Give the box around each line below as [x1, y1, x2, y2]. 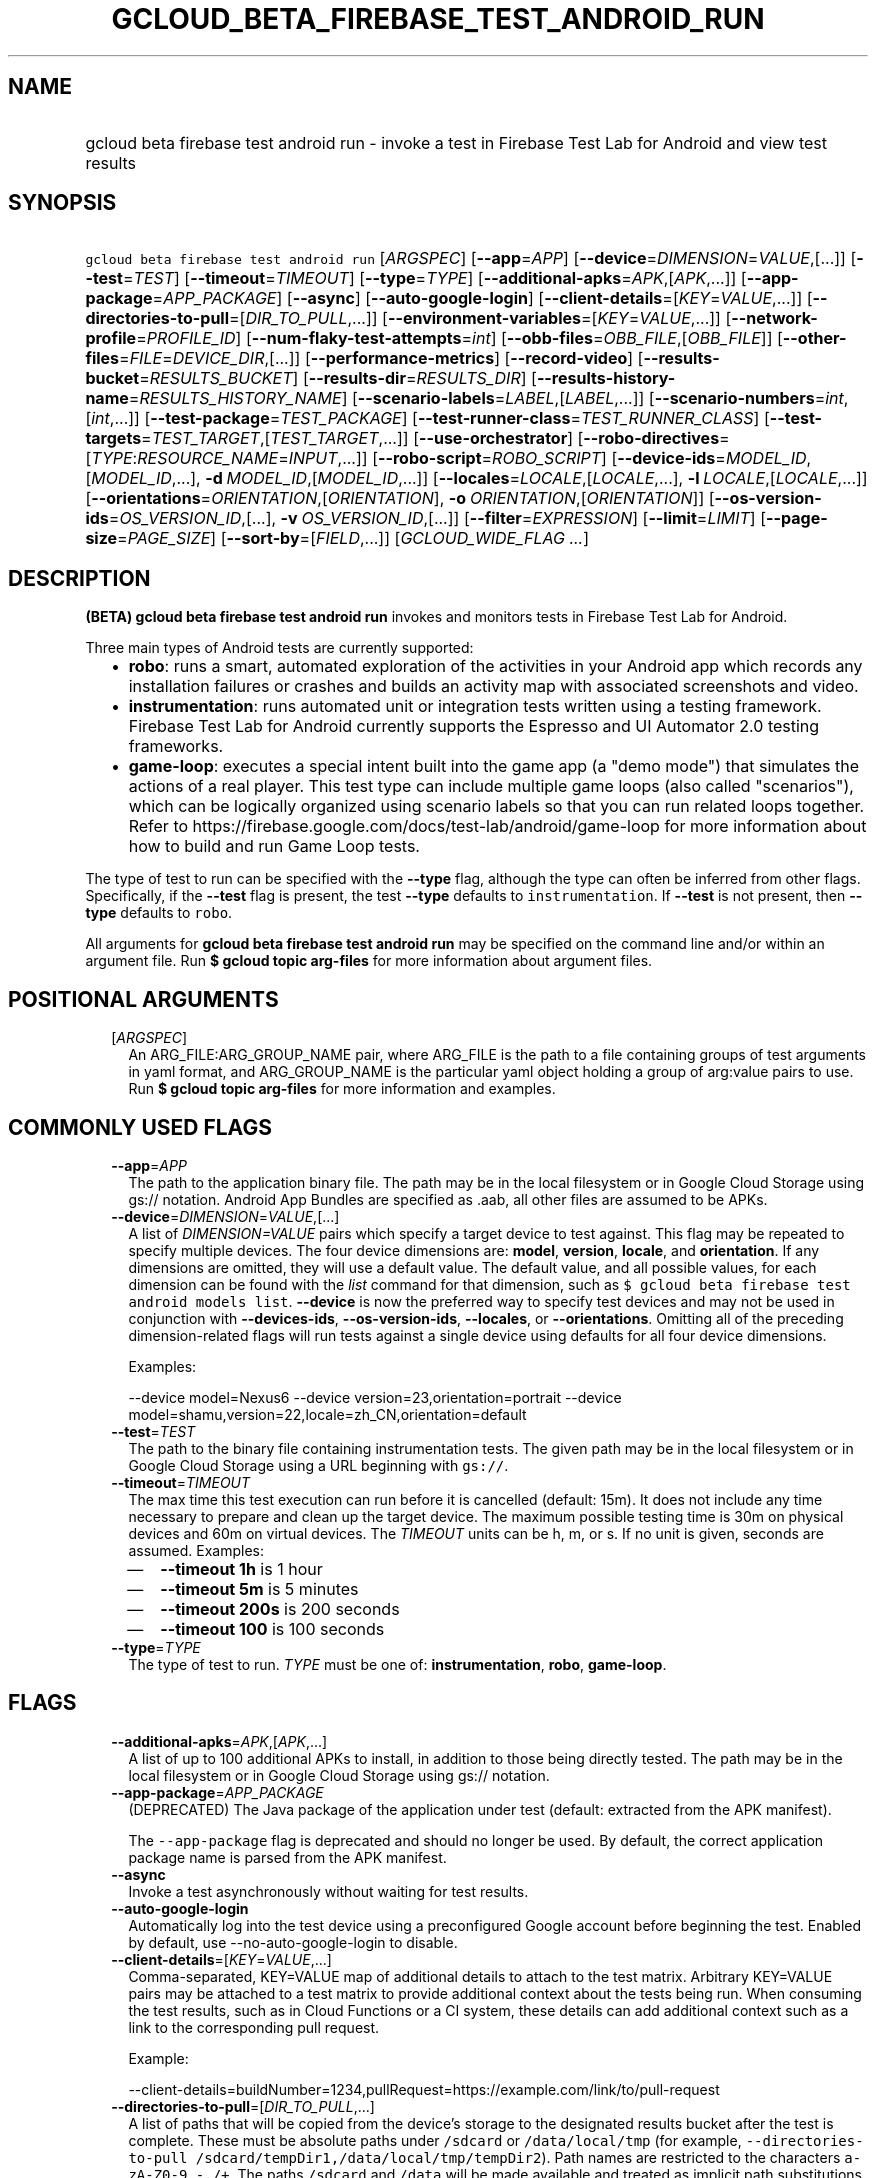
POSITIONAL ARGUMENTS [8, 986, 279, 1012]
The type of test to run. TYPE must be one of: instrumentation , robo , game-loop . [128, 1655, 667, 1673]
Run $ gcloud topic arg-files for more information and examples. [128, 1080, 556, 1098]
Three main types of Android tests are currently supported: [85, 639, 474, 657]
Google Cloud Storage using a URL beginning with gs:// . [128, 1456, 509, 1474]
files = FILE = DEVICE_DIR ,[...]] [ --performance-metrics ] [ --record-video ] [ [85, 348, 644, 369]
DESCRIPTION [8, 565, 151, 591]
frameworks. [128, 736, 224, 757]
